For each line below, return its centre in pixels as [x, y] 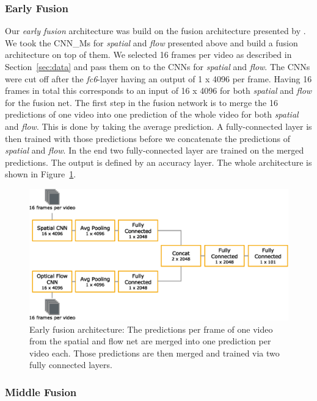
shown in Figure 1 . [41, 174]
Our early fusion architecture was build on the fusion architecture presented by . [155, 31]
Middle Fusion [41, 392]
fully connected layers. [71, 365]
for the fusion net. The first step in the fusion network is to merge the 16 [141, 102]
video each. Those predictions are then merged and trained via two [155, 353]
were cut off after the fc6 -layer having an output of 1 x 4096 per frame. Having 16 [158, 78]
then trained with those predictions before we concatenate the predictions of [148, 138]
